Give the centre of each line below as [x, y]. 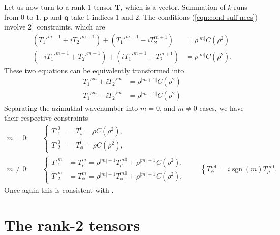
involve [15, 27]
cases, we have [222, 108]
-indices [101, 17]
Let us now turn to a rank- [46, 7]
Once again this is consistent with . [59, 189]
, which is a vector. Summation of [173, 7]
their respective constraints [46, 118]
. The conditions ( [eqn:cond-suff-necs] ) [198, 17]
